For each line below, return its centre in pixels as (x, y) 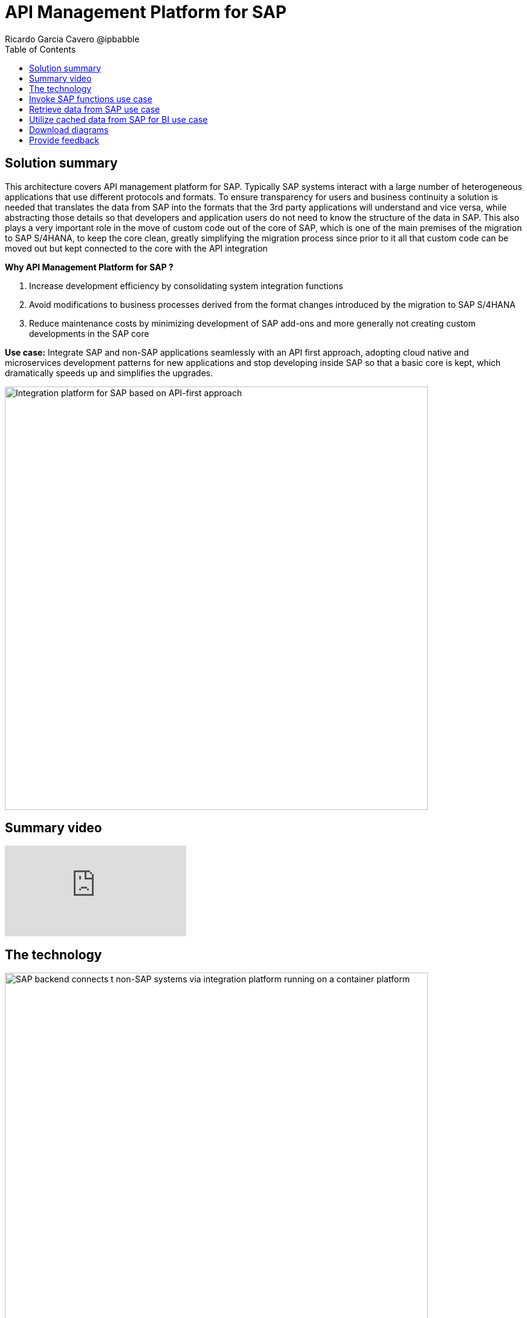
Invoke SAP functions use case (91, 99)
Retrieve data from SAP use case (95, 109)
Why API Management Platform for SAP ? (89, 267)
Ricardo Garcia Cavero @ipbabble (72, 39)
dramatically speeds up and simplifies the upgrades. (109, 373)
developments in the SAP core (89, 333)
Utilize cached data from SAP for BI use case (118, 119)
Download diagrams (69, 129)
